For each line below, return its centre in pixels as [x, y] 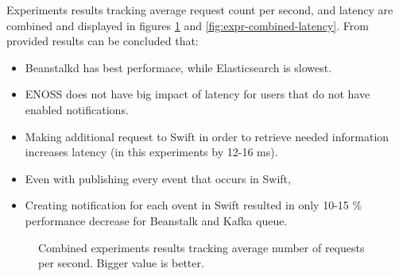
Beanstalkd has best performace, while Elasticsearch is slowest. [178, 67]
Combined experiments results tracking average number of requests [201, 247]
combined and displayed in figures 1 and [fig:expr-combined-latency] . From [188, 25]
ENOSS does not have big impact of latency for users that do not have [198, 94]
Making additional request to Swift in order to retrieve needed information [207, 136]
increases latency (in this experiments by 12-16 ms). [151, 152]
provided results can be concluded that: [103, 41]
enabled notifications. [77, 109]
